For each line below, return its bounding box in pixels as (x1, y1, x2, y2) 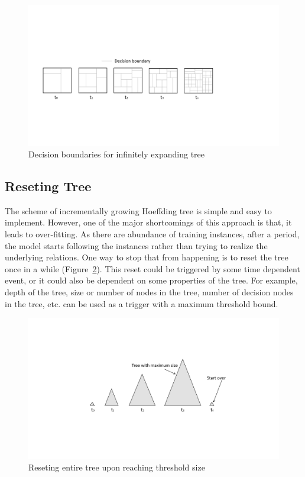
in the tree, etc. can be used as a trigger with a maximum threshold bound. (5, 297, 278, 310)
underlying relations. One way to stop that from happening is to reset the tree (5, 251, 288, 263)
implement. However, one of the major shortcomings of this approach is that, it (5, 216, 292, 228)
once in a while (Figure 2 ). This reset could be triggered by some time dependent (5, 262, 300, 275)
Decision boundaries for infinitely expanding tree (28, 148, 205, 160)
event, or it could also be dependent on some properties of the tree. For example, (5, 274, 298, 286)
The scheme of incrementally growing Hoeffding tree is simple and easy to (5, 204, 272, 217)
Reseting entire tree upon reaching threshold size (28, 461, 205, 473)
